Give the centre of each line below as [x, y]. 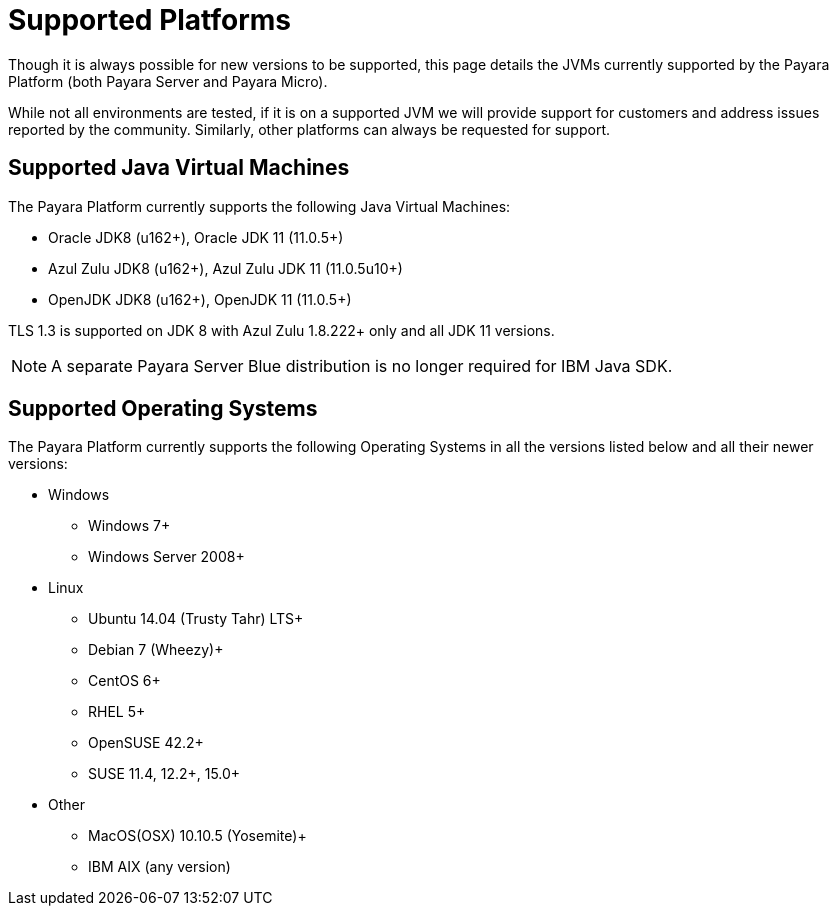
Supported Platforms [150, 20]
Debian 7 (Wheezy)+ [156, 650]
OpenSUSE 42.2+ [146, 743]
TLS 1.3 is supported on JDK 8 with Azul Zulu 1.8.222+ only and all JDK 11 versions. [281, 330]
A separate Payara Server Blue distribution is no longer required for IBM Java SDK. [362, 365]
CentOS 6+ [124, 681]
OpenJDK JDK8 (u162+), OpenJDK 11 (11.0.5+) [200, 299]
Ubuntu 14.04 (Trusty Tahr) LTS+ [196, 619]
